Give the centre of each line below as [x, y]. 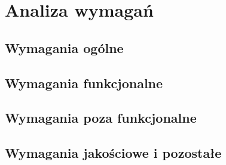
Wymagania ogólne [64, 47]
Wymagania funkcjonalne [84, 82]
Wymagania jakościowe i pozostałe [113, 153]
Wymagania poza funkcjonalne [101, 118]
